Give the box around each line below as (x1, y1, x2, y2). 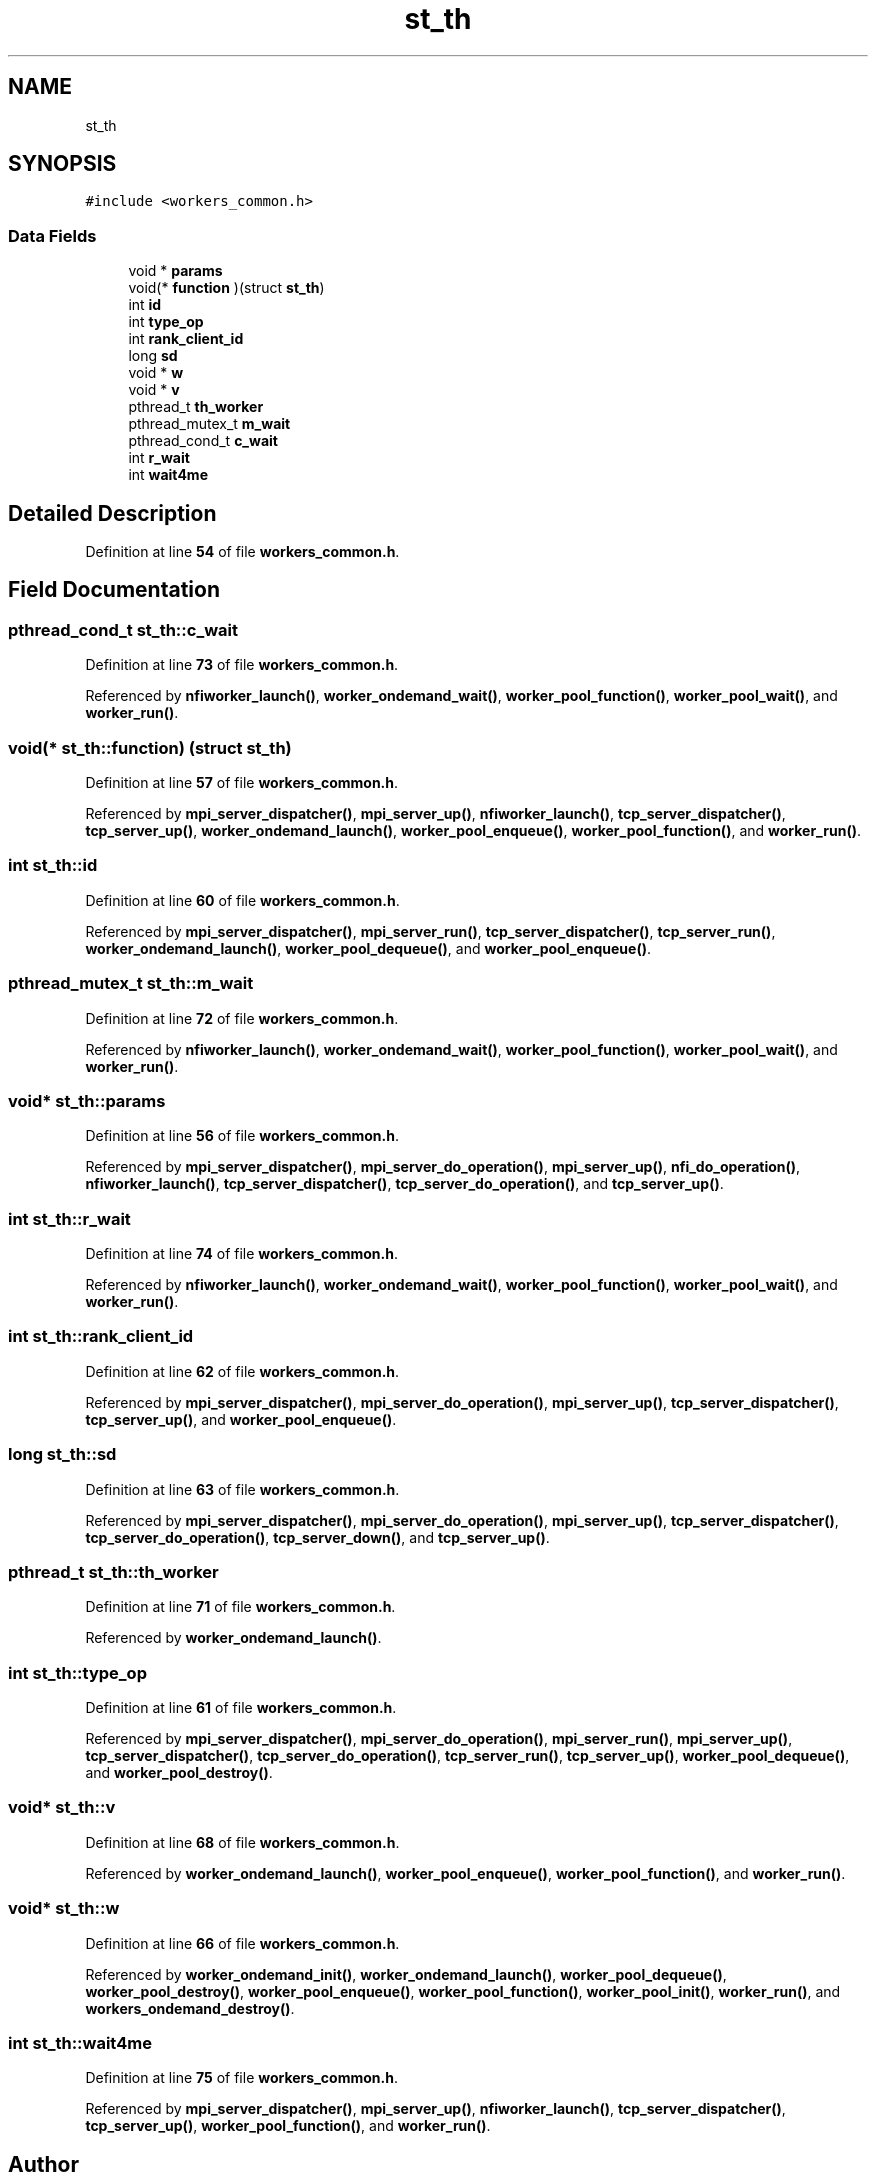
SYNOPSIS (8, 151, 117, 177)
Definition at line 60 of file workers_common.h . (85, 891, 400, 909)
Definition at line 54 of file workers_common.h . (85, 543, 400, 561)
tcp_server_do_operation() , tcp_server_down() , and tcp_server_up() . (85, 1528, 550, 1546)
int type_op (128, 313, 204, 331)
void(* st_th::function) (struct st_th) (8, 737, 292, 758)
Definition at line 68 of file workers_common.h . (85, 1833, 400, 1851)
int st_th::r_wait (8, 1208, 131, 1229)
